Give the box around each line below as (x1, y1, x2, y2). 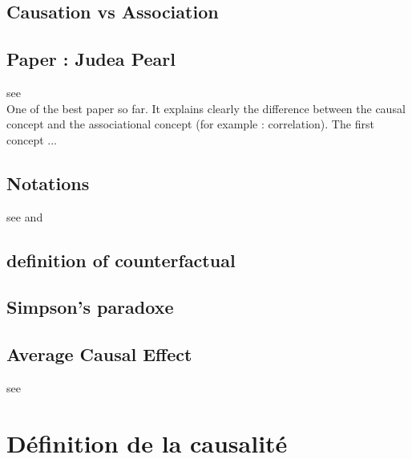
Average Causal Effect (6, 342, 192, 367)
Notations (6, 170, 90, 195)
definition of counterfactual (6, 247, 236, 272)
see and (6, 208, 43, 225)
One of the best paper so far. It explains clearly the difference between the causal (6, 100, 406, 116)
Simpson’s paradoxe (6, 294, 174, 319)
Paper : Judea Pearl (6, 47, 176, 71)
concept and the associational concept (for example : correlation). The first (6, 116, 374, 132)
